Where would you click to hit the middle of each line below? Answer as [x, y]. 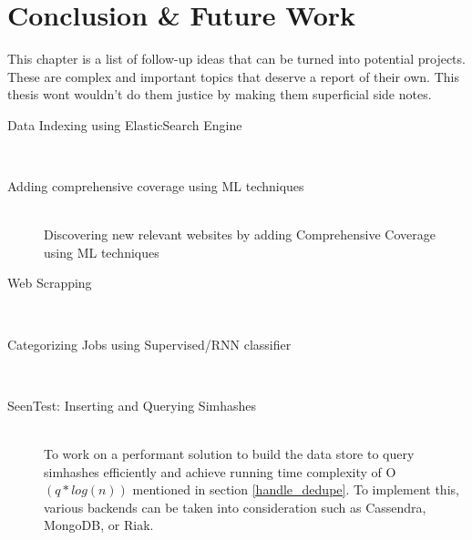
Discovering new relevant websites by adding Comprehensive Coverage [240, 234]
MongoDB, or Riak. [99, 525]
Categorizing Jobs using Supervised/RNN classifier [149, 344]
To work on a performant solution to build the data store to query [229, 454]
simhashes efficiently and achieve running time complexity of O [220, 471]
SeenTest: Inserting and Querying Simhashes [132, 405]
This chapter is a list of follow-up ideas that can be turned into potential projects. [236, 59]
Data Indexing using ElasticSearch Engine [125, 124]
